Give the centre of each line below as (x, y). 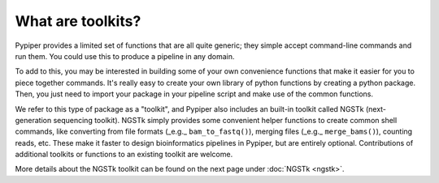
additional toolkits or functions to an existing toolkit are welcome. (124, 155)
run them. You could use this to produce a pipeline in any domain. (125, 56)
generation (33, 120)
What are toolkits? (78, 21)
